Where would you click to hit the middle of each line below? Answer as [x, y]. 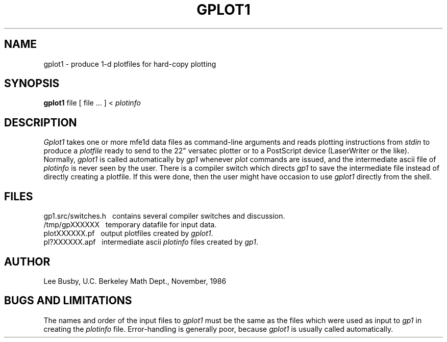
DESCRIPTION [41, 122]
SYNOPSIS [32, 84]
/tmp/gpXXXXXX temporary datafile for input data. [130, 225]
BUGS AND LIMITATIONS [68, 301]
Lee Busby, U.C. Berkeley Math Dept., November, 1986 [135, 281]
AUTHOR [27, 261]
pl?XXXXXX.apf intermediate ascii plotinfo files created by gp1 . [151, 242]
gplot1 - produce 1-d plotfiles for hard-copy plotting [130, 64]
